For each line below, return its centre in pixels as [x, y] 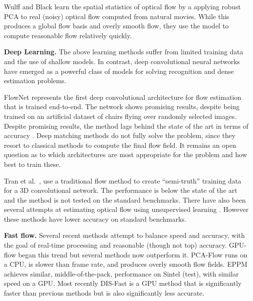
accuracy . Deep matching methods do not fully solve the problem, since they [120, 135]
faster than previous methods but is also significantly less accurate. [104, 293]
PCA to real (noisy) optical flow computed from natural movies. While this [117, 16]
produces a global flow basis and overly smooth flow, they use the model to [116, 26]
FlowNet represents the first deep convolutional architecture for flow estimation [123, 97]
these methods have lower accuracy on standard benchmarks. [95, 219]
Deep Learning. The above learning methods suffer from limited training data [124, 52]
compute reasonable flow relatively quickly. [68, 35]
